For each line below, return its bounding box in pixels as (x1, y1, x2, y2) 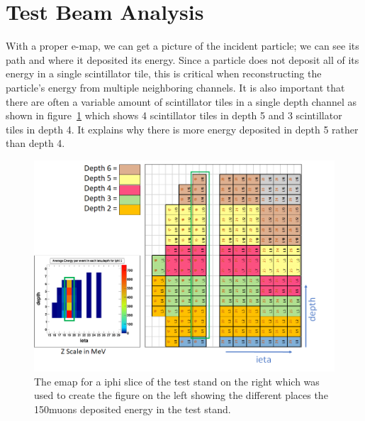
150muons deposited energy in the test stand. (34, 401, 231, 416)
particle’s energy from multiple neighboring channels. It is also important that (6, 80, 345, 94)
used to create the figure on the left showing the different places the (34, 388, 328, 403)
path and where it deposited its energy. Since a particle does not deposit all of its (6, 52, 359, 67)
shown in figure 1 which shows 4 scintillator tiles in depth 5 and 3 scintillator (6, 108, 342, 123)
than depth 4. (6, 136, 65, 151)
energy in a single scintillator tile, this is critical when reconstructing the (6, 66, 322, 81)
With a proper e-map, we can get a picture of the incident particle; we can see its (6, 38, 359, 53)
